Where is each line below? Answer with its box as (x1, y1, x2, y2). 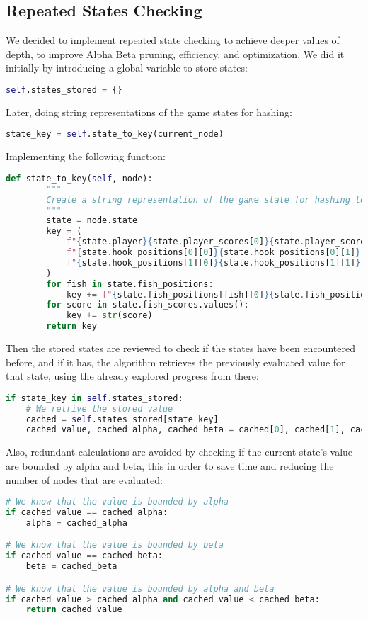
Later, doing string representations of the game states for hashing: (6, 104, 292, 119)
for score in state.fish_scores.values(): (46, 300, 249, 310)
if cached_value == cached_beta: (6, 551, 163, 561)
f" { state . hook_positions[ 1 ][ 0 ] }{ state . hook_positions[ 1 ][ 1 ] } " (66, 257, 366, 268)
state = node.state (46, 215, 138, 226)
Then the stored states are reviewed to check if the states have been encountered (6, 341, 355, 356)
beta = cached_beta (25, 561, 117, 572)
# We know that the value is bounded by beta (6, 540, 224, 551)
